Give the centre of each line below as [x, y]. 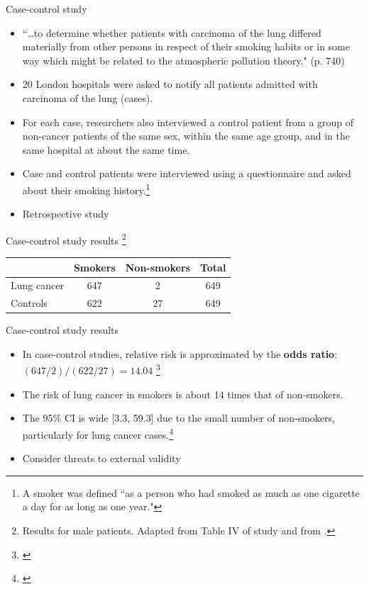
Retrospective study [66, 214]
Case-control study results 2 [66, 239]
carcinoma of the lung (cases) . [88, 97]
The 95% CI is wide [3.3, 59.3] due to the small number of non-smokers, [178, 418]
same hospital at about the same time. [106, 149]
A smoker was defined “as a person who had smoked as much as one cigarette [191, 492]
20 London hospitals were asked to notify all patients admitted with [170, 84]
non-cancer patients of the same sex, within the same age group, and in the [186, 136]
